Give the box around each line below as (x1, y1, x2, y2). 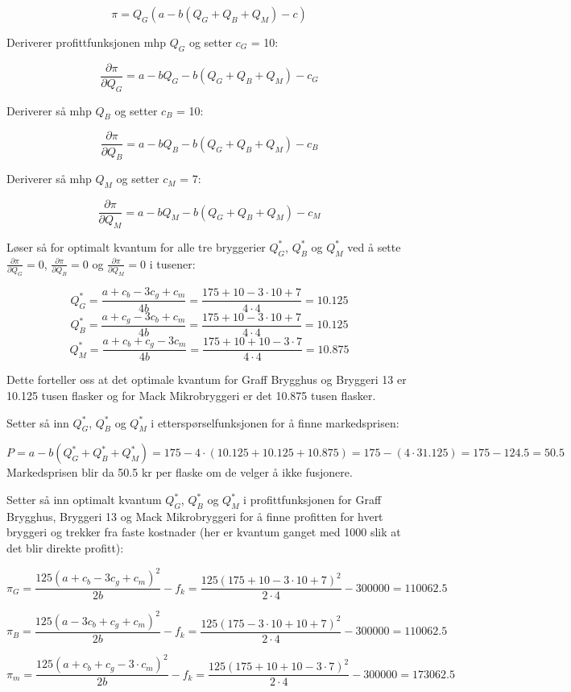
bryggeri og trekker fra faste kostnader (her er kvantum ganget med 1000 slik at (6, 523, 401, 540)
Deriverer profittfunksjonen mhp (6, 34, 167, 50)
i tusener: (149, 255, 196, 272)
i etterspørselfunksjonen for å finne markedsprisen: (151, 414, 399, 431)
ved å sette (347, 238, 401, 255)
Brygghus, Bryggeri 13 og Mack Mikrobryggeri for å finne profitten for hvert (6, 507, 383, 524)
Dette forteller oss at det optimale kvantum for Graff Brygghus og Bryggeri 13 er (6, 371, 407, 388)
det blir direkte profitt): (6, 540, 124, 557)
